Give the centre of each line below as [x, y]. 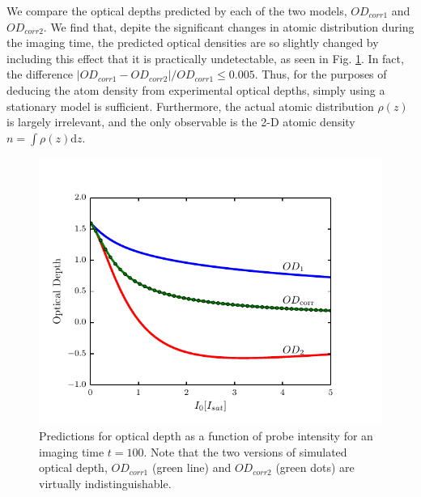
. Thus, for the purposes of [321, 74]
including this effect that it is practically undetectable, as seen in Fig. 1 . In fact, [205, 58]
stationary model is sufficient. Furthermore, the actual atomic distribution [190, 106]
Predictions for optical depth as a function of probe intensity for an [206, 436]
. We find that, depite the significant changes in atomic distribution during [229, 26]
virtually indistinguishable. [105, 483]
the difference [40, 74]
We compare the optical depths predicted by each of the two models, [177, 11]
